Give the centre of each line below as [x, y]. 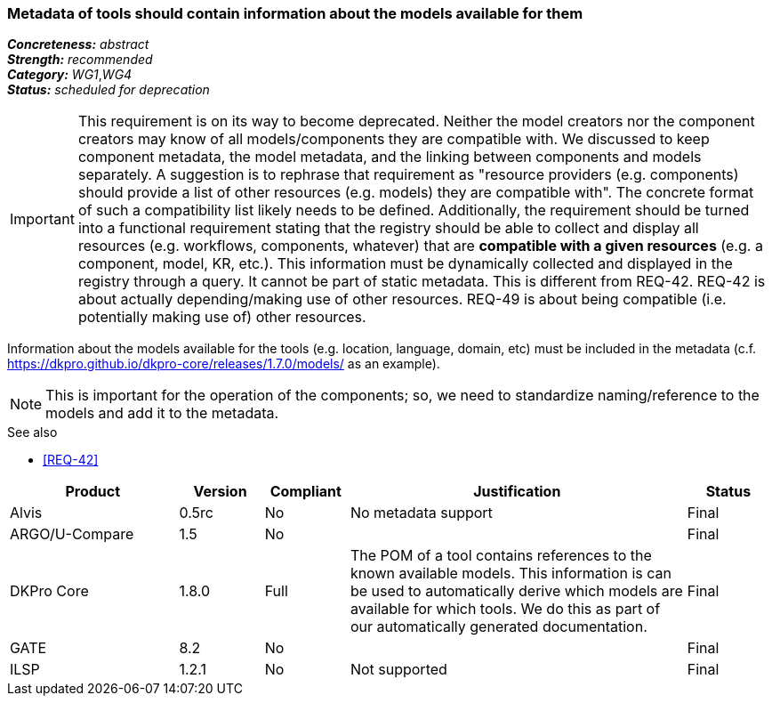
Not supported [398, 670]
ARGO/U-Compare [72, 534]
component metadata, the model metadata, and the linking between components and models [390, 157]
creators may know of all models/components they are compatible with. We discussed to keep [394, 139]
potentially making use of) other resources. [222, 317]
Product [93, 492]
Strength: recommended [80, 60]
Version [220, 492]
